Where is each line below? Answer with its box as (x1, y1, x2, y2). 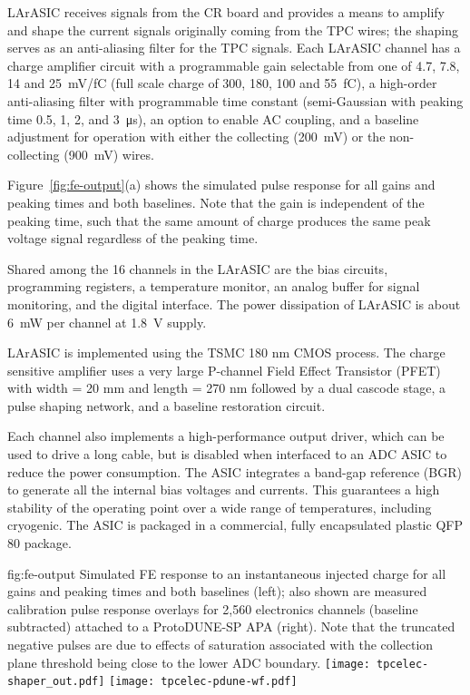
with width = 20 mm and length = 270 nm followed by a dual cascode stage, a (7, 378, 446, 397)
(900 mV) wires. (64, 144, 154, 163)
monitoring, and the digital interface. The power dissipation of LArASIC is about (7, 294, 461, 313)
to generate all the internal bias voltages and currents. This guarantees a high (7, 480, 440, 499)
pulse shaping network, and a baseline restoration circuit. (7, 396, 326, 415)
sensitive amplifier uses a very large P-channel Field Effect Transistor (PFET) (7, 360, 441, 379)
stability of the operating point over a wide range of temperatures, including (7, 497, 432, 516)
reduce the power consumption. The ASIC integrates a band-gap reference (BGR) (7, 462, 462, 481)
